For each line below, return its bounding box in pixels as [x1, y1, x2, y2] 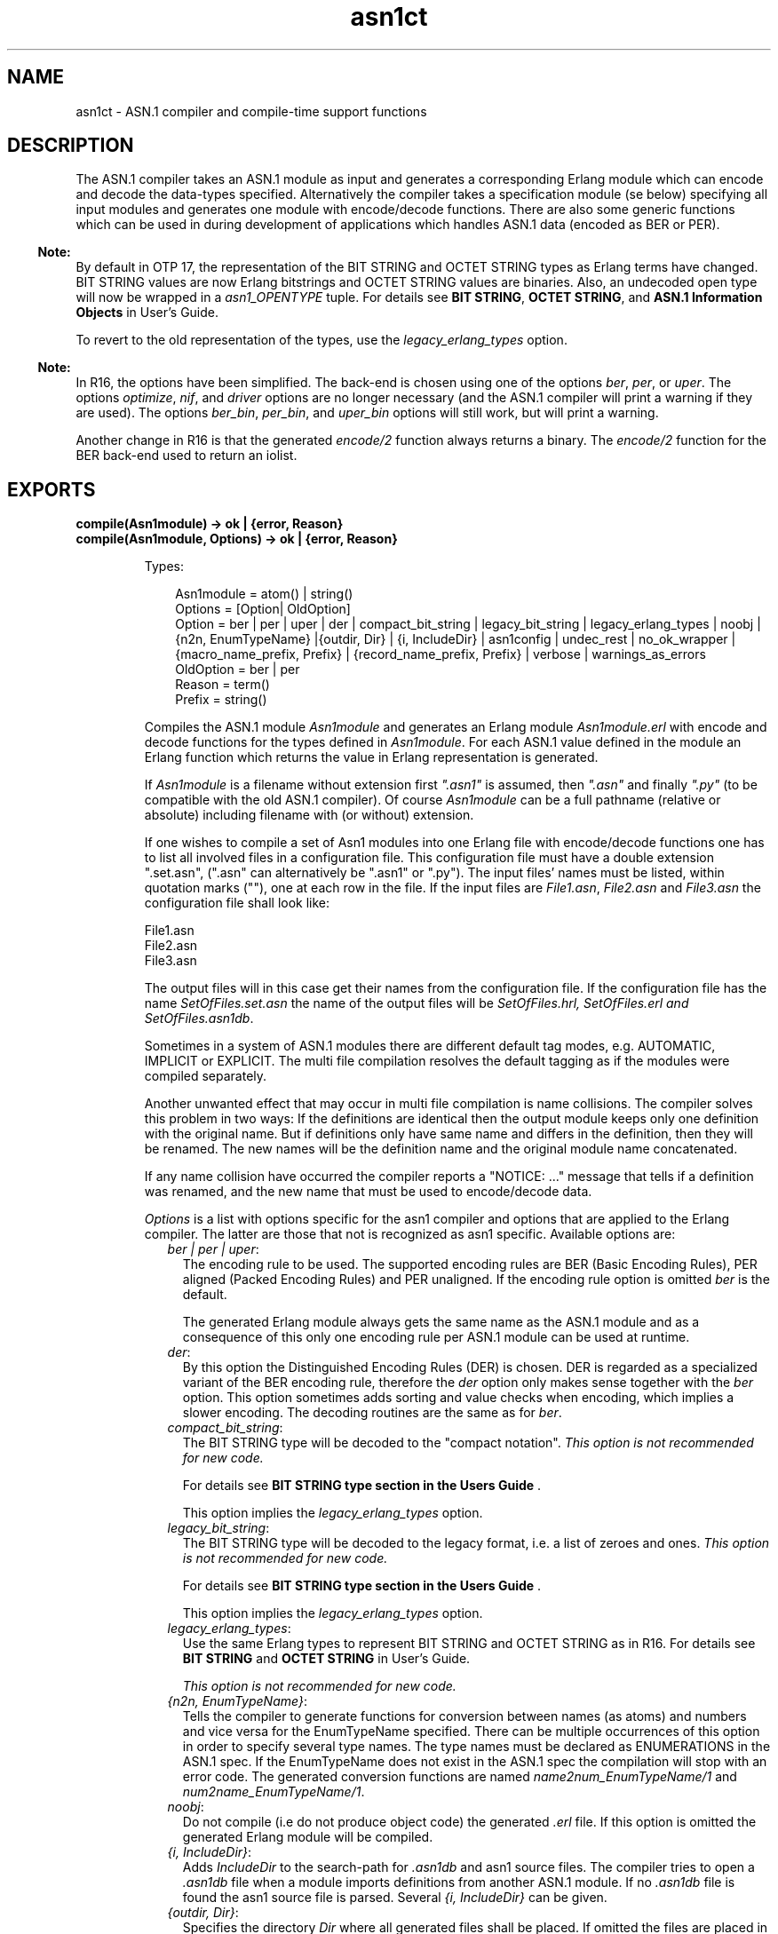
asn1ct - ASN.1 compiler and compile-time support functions [75, 103, 427, 119]
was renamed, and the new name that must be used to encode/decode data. [144, 1184, 592, 1200]
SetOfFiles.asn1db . [144, 1011, 254, 1026]
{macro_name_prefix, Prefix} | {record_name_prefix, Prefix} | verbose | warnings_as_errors [175, 646, 706, 662]
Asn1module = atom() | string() [175, 586, 353, 602]
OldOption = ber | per [175, 662, 300, 678]
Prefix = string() [175, 692, 267, 708]
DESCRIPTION [7, 134, 134, 157]
